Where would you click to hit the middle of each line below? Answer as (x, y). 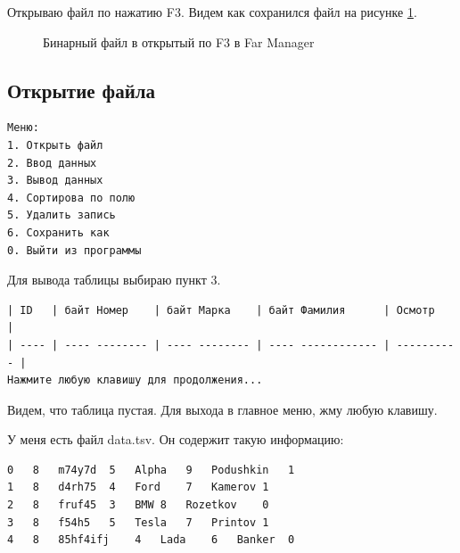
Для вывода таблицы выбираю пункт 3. (114, 280)
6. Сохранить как (58, 232)
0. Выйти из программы (74, 250)
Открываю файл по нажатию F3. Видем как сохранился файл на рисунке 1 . (212, 12)
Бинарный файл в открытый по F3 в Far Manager (179, 41)
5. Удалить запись (62, 215)
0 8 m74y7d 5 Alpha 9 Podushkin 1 (151, 470)
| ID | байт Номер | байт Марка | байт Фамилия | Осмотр (221, 310)
